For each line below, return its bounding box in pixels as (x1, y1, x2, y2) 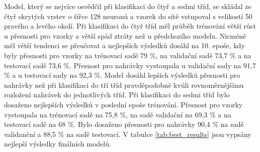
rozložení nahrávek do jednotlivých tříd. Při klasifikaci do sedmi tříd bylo (4, 89, 230, 100)
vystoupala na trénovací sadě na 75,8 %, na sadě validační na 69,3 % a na (4, 109, 231, 119)
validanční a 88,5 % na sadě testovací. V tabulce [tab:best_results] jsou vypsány (4, 128, 251, 139)
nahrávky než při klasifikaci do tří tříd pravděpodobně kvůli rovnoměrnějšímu (4, 79, 244, 90)
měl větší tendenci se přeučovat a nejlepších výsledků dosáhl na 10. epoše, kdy (4, 40, 245, 51)
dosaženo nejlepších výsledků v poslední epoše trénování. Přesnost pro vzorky (4, 99, 243, 109)
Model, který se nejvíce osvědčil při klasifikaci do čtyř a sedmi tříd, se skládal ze (4, 1, 251, 11)
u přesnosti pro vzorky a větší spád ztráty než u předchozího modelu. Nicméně (4, 30, 246, 41)
